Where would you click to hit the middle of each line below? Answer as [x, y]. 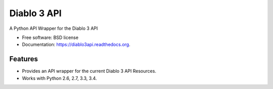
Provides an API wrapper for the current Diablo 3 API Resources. [89, 71]
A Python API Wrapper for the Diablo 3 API [54, 28]
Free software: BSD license [50, 37]
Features [24, 59]
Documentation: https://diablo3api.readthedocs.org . [76, 45]
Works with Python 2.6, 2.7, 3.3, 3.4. [59, 78]
